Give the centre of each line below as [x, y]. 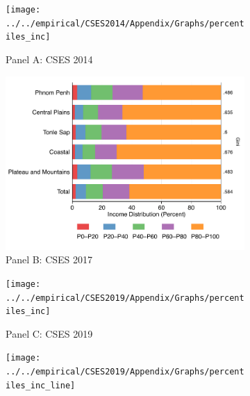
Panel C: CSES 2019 [49, 333]
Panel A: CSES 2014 [49, 59]
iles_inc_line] [41, 385]
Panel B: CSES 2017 [49, 259]
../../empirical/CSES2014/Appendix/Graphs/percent [125, 23]
